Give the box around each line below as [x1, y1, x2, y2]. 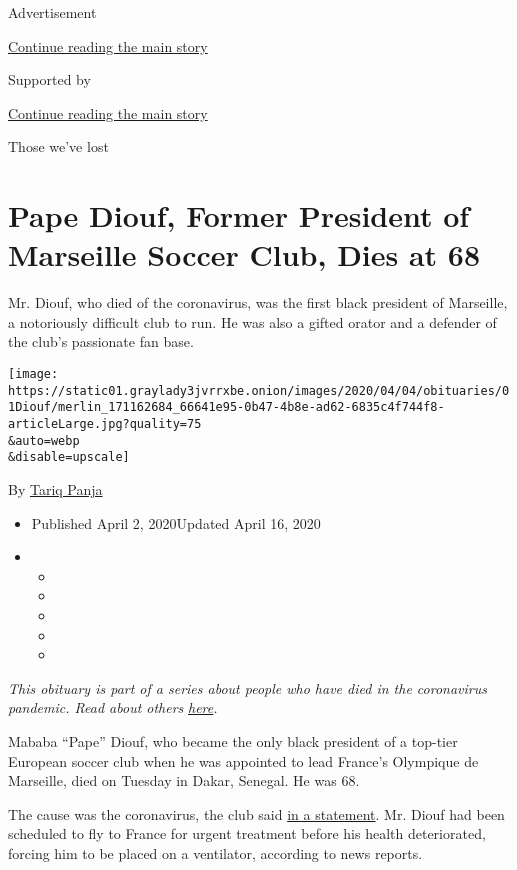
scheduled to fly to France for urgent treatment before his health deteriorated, [8, 823, 486, 844]
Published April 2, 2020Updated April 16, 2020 [31, 512, 321, 533]
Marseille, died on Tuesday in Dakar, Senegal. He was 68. [8, 770, 360, 791]
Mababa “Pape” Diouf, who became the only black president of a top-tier [8, 730, 458, 751]
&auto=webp [8, 433, 80, 448]
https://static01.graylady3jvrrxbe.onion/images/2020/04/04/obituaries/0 [8, 383, 510, 398]
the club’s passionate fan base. [8, 331, 194, 352]
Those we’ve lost [8, 136, 109, 157]
